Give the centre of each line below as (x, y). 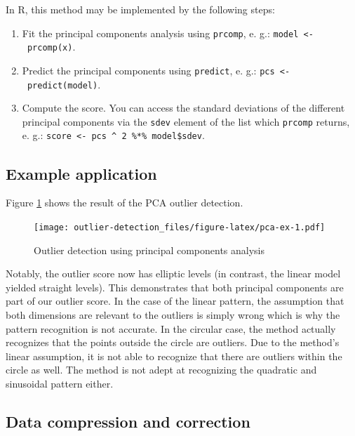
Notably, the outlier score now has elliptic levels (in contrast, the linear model (173, 273)
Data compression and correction (128, 421)
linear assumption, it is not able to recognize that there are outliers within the (174, 356)
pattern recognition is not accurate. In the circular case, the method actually (171, 328)
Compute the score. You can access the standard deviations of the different (183, 108)
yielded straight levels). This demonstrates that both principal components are (175, 287)
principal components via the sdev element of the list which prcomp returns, (186, 121)
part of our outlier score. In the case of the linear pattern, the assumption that (175, 301)
